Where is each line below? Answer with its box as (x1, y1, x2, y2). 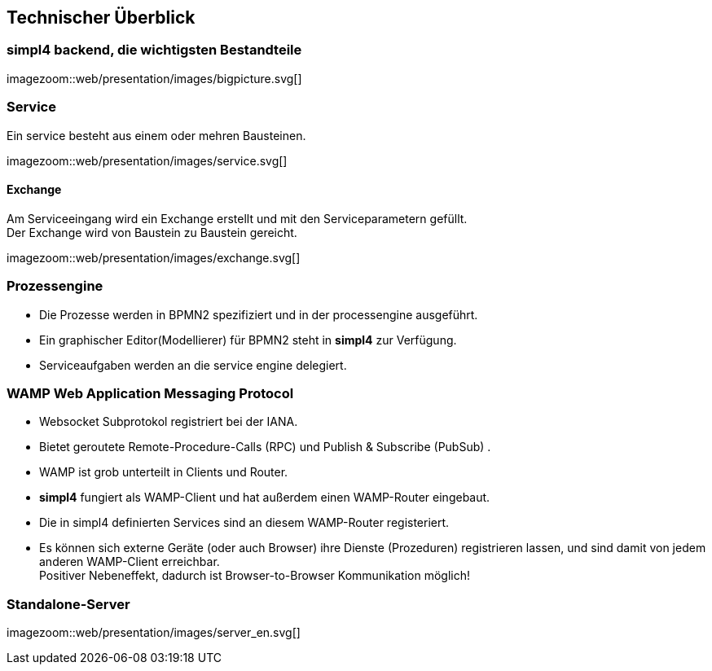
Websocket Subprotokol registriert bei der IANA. (39, 414, 298, 429)
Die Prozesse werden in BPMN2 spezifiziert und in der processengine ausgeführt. (39, 307, 478, 322)
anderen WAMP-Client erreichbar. (39, 555, 220, 569)
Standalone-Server (7, 595, 130, 612)
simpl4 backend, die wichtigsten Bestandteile (7, 42, 302, 59)
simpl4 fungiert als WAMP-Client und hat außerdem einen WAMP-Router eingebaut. (39, 490, 490, 505)
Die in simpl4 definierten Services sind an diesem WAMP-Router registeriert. (39, 515, 450, 530)
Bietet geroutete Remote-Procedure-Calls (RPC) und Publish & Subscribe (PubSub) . (39, 440, 491, 454)
